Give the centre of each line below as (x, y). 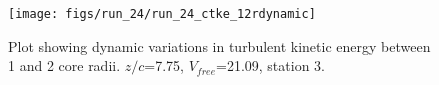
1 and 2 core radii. (64, 65)
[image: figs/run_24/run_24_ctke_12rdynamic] (162, 14)
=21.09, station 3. (270, 65)
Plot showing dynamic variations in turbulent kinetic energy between (219, 45)
